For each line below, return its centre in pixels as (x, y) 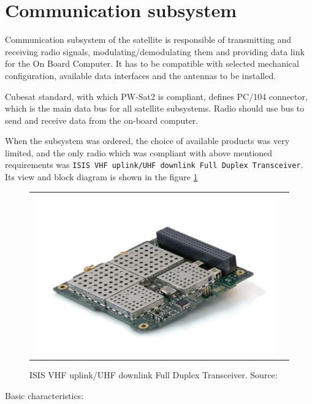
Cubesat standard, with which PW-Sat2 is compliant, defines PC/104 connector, (156, 96)
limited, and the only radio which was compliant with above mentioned (139, 152)
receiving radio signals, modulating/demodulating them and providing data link (155, 51)
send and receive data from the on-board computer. (102, 120)
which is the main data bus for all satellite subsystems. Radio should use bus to (155, 108)
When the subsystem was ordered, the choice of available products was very (147, 141)
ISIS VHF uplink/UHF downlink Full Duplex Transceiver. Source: (154, 375)
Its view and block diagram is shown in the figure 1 (101, 177)
